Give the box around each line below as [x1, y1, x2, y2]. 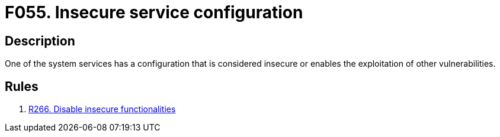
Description [5, 33, 75, 48]
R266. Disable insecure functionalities [28, 104, 176, 115]
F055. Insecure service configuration [5, 2, 303, 22]
